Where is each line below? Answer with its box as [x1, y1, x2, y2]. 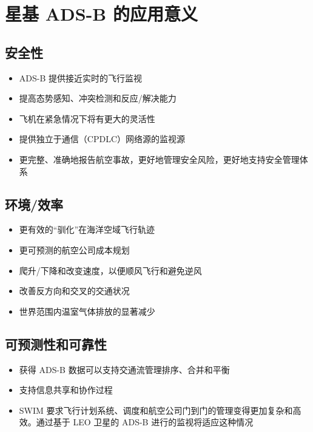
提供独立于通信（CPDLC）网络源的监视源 [19, 132, 185, 145]
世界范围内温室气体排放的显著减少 [19, 304, 155, 317]
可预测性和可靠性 [5, 334, 107, 353]
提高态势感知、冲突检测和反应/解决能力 [19, 92, 177, 105]
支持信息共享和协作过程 [19, 383, 113, 396]
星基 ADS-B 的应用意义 [5, 1, 198, 26]
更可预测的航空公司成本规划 [19, 243, 130, 256]
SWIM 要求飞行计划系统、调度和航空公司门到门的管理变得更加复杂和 [19, 403, 293, 416]
